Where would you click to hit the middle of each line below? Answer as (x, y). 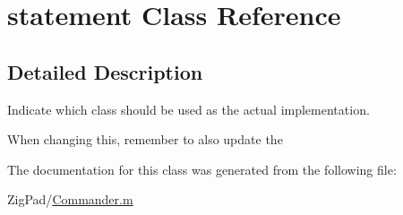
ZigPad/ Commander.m (70, 199)
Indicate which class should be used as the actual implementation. (189, 109)
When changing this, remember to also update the (145, 139)
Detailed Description (105, 71)
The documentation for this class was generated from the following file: (202, 169)
